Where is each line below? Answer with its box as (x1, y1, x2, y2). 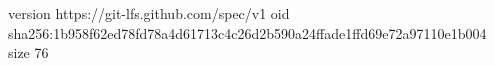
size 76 (8, 42, 49, 63)
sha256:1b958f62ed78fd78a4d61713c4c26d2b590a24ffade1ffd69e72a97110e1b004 (8, 22, 487, 43)
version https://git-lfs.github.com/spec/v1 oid (8, 3, 290, 23)
